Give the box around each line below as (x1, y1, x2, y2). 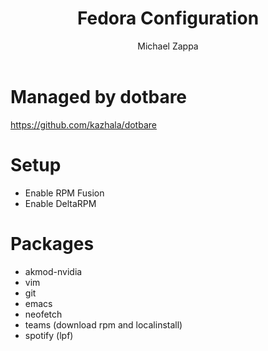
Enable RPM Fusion (24, 187, 105, 199)
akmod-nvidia (24, 265, 83, 277)
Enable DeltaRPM (24, 197, 97, 209)
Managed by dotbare (10, 85, 188, 108)
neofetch (24, 308, 63, 320)
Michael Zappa (137, 40, 199, 52)
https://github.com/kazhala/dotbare (10, 118, 157, 131)
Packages (10, 232, 95, 255)
